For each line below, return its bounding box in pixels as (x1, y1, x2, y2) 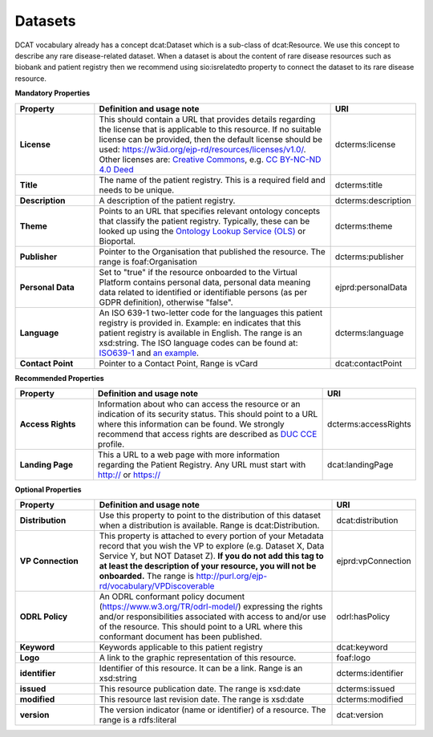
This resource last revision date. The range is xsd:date (99, 694, 305, 705)
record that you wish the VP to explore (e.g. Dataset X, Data (99, 541, 325, 552)
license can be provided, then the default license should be (99, 133, 323, 144)
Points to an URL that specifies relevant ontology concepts (99, 205, 321, 217)
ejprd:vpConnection (336, 556, 412, 567)
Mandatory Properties (14, 88, 91, 98)
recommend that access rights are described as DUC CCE (97, 428, 318, 439)
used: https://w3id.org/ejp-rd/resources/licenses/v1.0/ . (99, 144, 306, 155)
